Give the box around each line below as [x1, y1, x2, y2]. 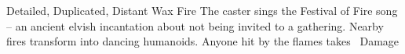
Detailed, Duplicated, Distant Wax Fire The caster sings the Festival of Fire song [6, 2, 398, 18]
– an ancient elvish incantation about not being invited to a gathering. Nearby [6, 17, 384, 34]
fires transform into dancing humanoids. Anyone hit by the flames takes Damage [6, 33, 400, 49]
